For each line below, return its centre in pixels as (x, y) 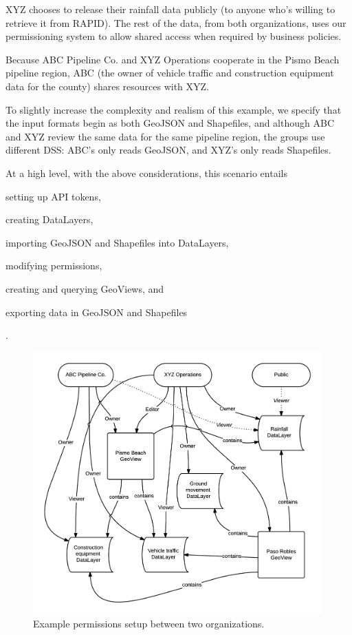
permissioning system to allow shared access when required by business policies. (174, 36)
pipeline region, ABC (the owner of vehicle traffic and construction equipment (170, 73)
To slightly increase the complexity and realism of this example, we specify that (174, 109)
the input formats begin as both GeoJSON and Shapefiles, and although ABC (170, 123)
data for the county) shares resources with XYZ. (108, 86)
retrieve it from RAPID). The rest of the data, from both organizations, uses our (176, 22)
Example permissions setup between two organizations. (149, 623)
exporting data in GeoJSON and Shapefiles (97, 312)
